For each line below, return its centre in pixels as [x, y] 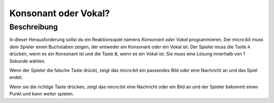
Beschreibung [33, 27]
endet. [16, 77]
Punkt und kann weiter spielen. [42, 94]
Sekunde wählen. [27, 61]
